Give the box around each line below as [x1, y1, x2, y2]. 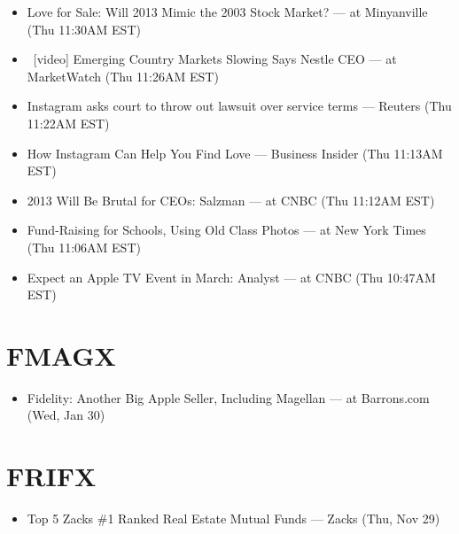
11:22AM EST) [27, 113, 110, 132]
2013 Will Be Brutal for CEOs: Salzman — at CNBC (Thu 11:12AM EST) [27, 190, 435, 209]
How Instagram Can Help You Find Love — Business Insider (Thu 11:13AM [27, 143, 443, 162]
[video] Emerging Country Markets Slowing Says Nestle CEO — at [33, 50, 397, 68]
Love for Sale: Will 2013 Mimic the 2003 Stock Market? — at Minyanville [27, 3, 428, 20]
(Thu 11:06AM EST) [27, 237, 141, 256]
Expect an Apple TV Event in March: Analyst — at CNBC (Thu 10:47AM [27, 267, 436, 286]
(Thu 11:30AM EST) [27, 19, 141, 38]
